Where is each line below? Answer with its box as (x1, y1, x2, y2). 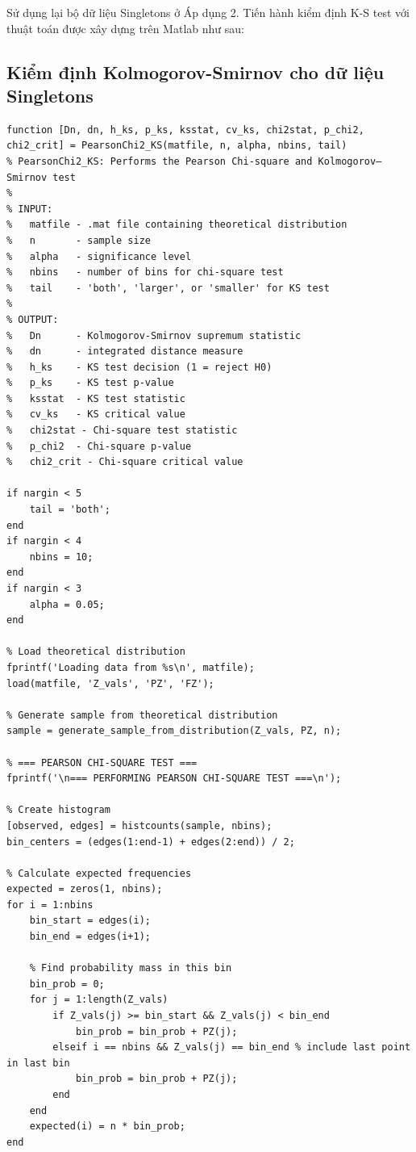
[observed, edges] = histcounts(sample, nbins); (6, 819, 272, 832)
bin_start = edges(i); (29, 915, 151, 927)
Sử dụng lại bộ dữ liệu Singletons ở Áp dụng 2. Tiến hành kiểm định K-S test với (6, 4, 410, 20)
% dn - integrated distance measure (6, 346, 243, 358)
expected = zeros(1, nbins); (6, 883, 163, 895)
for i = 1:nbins (6, 899, 94, 911)
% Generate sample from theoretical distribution (6, 709, 278, 721)
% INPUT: (6, 203, 53, 215)
